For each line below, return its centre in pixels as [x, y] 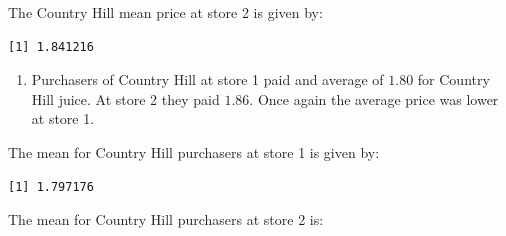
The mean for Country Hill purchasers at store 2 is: [166, 219]
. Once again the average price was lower [374, 98]
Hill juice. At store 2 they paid [125, 98]
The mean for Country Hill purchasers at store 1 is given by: [194, 151]
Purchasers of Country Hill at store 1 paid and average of [207, 79]
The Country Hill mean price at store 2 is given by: [165, 12]
